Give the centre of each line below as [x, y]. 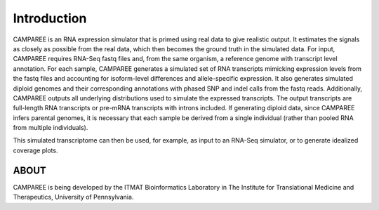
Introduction [50, 18]
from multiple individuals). [51, 128]
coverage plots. [35, 150]
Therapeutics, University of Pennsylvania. [73, 197]
